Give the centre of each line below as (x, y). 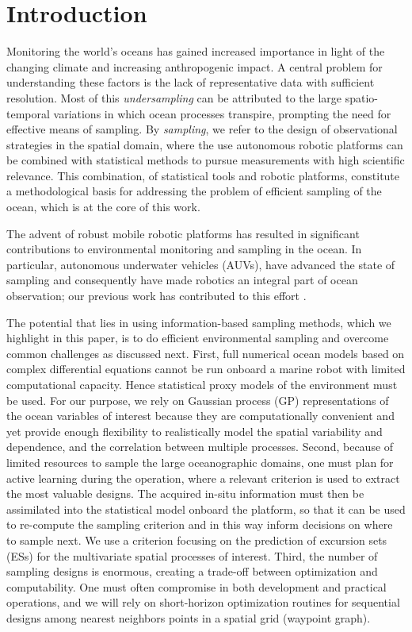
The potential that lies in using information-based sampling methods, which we (199, 322)
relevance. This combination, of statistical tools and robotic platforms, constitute (203, 175)
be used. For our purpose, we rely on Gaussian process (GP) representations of (198, 400)
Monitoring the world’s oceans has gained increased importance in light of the (196, 51)
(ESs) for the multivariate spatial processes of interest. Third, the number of (192, 555)
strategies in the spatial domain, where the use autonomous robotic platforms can (205, 144)
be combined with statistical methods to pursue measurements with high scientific (206, 160)
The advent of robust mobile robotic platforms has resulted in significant (183, 233)
